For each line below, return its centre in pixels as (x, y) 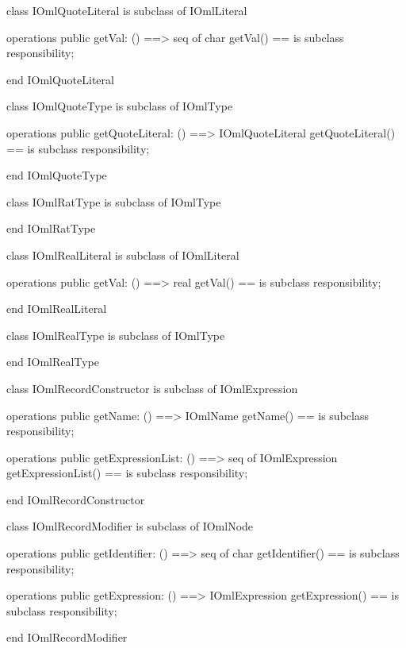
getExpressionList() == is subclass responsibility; (127, 473)
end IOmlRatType (51, 228)
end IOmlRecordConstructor (76, 499)
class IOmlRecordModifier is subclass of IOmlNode (130, 526)
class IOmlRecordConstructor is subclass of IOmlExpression (152, 388)
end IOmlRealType (53, 362)
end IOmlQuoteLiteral (60, 79)
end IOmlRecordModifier (67, 637)
